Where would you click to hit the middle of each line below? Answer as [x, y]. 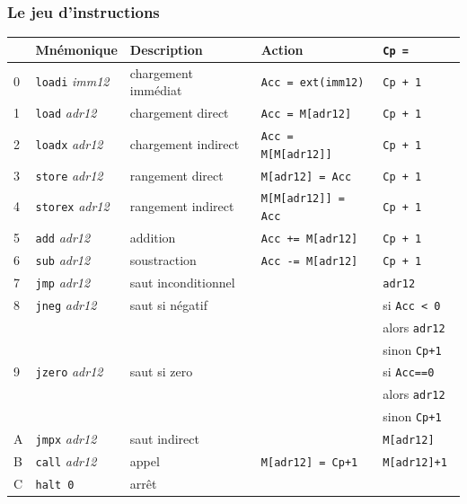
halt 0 [55, 485]
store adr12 [69, 175]
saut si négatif [168, 304]
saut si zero [161, 371]
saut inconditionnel [182, 282]
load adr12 [66, 113]
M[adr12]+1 [415, 463]
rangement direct [176, 175]
